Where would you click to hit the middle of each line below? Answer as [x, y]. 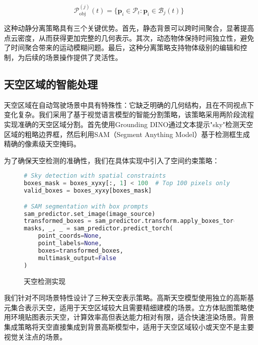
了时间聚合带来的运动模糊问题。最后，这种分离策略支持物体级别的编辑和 [122, 47]
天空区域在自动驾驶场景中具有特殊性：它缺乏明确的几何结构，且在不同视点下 [129, 104]
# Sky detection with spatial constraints [95, 176]
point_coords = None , [70, 236]
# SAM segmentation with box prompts [86, 206]
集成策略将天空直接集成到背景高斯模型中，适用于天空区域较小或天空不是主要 [129, 326]
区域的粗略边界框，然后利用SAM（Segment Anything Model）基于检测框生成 [127, 134]
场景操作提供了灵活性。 [84, 57]
